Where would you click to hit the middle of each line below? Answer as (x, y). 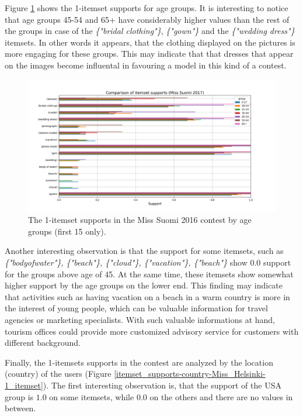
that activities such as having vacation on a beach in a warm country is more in (147, 296)
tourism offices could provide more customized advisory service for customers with (152, 331)
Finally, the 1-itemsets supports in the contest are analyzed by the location (139, 362)
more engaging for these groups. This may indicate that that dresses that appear (149, 54)
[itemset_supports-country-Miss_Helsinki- (190, 374)
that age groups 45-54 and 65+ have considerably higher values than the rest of (147, 19)
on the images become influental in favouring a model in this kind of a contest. (146, 65)
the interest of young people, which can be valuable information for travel (136, 308)
